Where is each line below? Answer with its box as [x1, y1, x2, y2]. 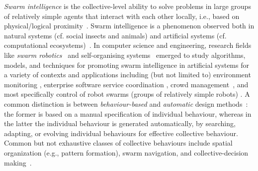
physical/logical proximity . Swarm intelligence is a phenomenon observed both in [4, 20, 255, 31]
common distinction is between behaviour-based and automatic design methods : [4, 98, 248, 109]
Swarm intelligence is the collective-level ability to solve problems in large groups [4, 1, 251, 11]
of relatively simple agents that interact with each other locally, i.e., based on [4, 10, 240, 21]
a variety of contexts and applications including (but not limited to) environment [4, 69, 251, 80]
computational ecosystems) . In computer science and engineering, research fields [4, 40, 252, 50]
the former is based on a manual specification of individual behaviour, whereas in [4, 108, 252, 119]
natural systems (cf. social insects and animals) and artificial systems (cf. [4, 30, 227, 40]
